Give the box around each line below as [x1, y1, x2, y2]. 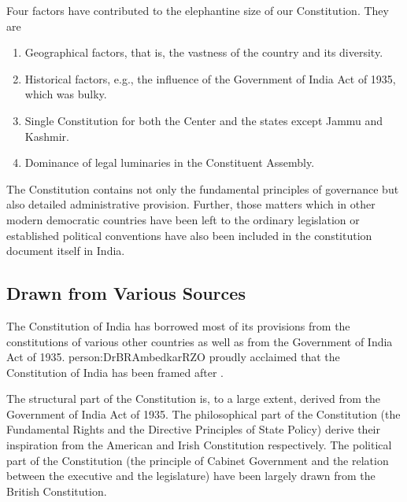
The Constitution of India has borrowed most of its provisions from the [6, 317, 350, 334]
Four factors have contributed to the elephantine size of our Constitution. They [6, 2, 389, 18]
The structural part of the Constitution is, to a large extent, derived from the [6, 390, 380, 407]
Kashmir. [24, 127, 69, 144]
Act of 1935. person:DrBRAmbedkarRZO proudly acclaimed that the [6, 349, 340, 365]
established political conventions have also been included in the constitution [6, 227, 372, 243]
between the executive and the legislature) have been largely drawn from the [6, 467, 376, 484]
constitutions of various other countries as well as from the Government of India [6, 333, 393, 349]
